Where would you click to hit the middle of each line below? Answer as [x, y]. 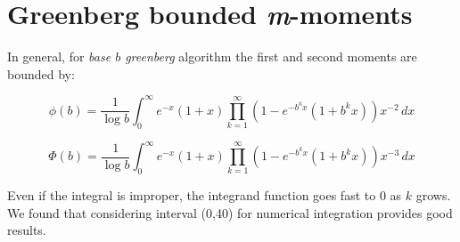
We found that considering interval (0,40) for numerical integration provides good [230, 212]
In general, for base [59, 56]
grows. [433, 194]
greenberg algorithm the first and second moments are [271, 56]
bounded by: [41, 73]
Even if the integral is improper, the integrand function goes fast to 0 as [205, 194]
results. [27, 230]
